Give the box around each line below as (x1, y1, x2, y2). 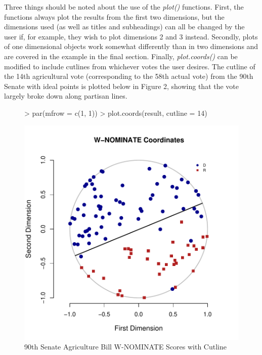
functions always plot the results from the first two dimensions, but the (4, 11, 225, 22)
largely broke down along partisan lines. (4, 91, 127, 101)
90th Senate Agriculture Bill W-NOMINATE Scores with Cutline (24, 341, 227, 352)
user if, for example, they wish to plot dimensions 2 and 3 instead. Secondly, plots (4, 31, 258, 41)
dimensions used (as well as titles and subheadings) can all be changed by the (4, 21, 245, 32)
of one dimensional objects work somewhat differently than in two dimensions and (4, 41, 258, 52)
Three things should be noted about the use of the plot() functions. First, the (4, 2, 244, 12)
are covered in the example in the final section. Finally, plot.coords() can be (4, 51, 238, 61)
